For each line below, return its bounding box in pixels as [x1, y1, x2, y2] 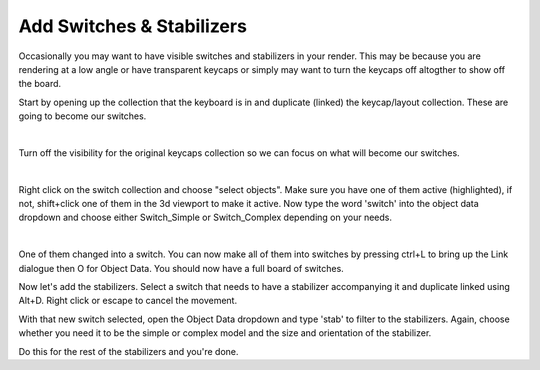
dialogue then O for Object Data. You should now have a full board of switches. [18, 262, 344, 274]
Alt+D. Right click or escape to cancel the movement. [18, 295, 238, 307]
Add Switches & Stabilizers [18, 15, 247, 37]
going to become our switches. [18, 110, 147, 122]
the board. [18, 78, 62, 90]
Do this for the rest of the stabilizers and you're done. [18, 345, 239, 357]
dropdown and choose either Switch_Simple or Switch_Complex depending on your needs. [18, 211, 392, 224]
